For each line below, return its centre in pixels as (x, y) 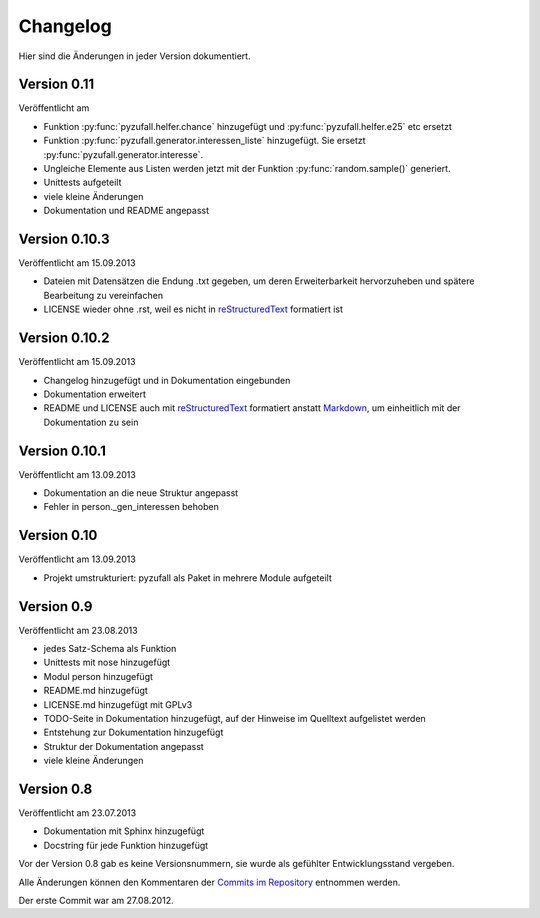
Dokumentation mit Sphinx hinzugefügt (124, 831)
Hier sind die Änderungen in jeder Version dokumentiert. (134, 56)
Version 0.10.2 (64, 338)
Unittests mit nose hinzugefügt (107, 662)
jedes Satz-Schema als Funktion (110, 649)
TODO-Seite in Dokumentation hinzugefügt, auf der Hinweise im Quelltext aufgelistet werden (235, 718)
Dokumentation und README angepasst (126, 211)
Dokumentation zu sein (91, 422)
